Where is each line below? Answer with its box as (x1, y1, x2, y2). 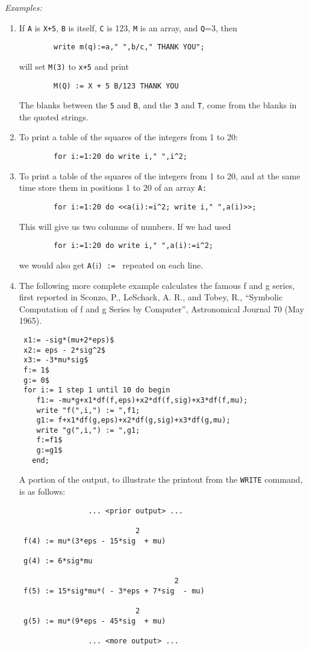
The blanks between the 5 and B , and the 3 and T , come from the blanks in (19, 99, 297, 111)
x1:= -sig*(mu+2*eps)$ (23, 335, 114, 344)
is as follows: (19, 485, 66, 498)
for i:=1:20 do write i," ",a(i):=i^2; (54, 241, 213, 250)
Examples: (5, 1, 42, 13)
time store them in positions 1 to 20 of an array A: (19, 181, 207, 194)
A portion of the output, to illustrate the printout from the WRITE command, (19, 473, 303, 486)
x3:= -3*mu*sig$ (23, 356, 89, 365)
